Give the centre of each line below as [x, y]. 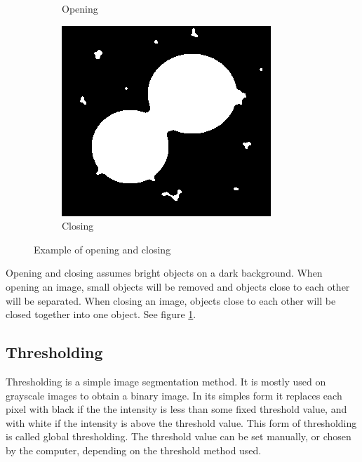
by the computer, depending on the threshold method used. [134, 450]
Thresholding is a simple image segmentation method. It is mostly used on [166, 381]
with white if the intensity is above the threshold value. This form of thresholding [181, 422]
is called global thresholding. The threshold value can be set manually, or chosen [179, 436]
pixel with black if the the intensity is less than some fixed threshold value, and [176, 409]
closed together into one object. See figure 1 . [101, 314]
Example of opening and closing [102, 249]
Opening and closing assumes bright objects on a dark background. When [164, 273]
